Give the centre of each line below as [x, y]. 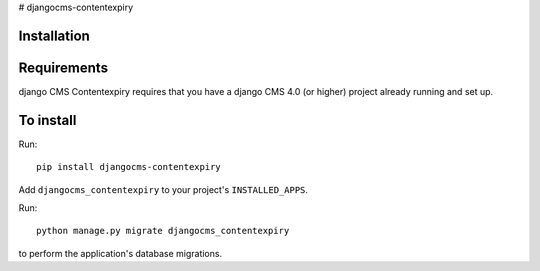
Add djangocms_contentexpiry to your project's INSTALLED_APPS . [163, 189]
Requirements [63, 67]
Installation [54, 35]
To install [47, 120]
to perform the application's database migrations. [120, 253]
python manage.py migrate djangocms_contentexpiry [163, 231]
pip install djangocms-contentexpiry [129, 167]
